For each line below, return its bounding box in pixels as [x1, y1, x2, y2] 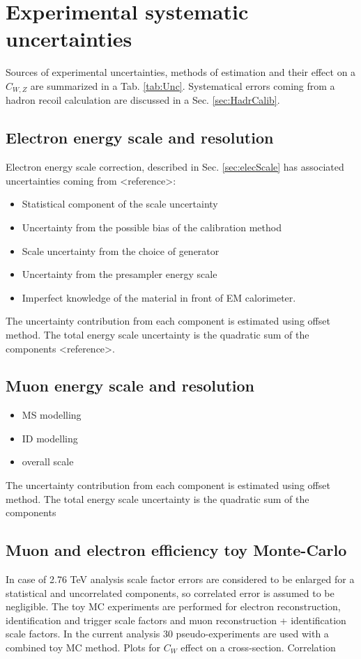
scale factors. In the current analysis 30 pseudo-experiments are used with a [6, 626, 329, 641]
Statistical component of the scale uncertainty [22, 196, 218, 211]
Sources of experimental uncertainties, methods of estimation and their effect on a [6, 65, 356, 79]
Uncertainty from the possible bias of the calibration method [22, 219, 282, 234]
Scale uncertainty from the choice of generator [22, 243, 220, 258]
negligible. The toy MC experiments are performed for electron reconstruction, [6, 599, 341, 614]
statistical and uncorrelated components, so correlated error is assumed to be [6, 585, 335, 600]
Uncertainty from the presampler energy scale [22, 267, 217, 281]
